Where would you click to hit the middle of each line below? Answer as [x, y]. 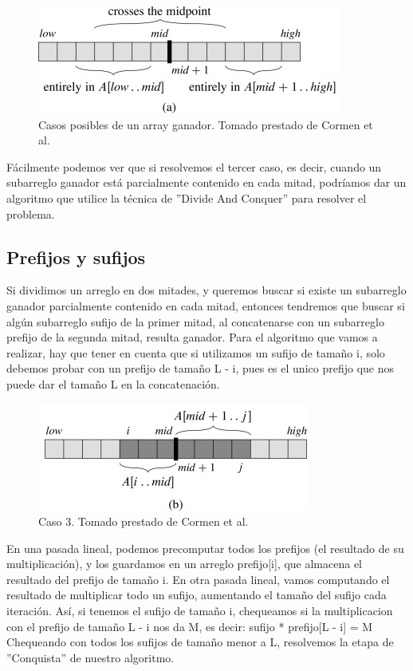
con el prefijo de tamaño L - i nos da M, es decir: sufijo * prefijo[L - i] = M [190, 626]
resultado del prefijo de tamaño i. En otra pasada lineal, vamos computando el [198, 579]
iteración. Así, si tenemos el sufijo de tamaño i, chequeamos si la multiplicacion [200, 611]
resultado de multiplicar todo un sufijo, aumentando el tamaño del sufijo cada [197, 595]
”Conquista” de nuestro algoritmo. [90, 657]
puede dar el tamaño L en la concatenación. [113, 383]
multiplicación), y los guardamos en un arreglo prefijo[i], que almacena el [184, 564]
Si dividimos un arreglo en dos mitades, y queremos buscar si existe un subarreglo [206, 290]
